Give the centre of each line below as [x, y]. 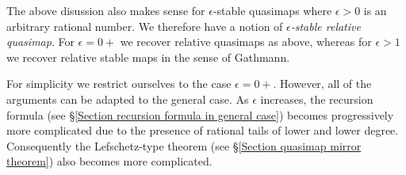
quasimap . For [40, 42]
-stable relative [326, 26]
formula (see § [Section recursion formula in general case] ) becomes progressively [200, 114]
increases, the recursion [317, 99]
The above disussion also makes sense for [106, 10]
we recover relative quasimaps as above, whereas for [246, 42]
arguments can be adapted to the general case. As [128, 99]
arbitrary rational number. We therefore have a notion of [145, 26]
